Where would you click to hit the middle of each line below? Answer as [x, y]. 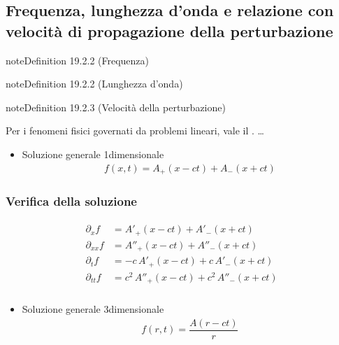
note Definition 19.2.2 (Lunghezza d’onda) [94, 84]
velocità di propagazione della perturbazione [169, 30]
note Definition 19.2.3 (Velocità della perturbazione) [116, 107]
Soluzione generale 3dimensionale [93, 309]
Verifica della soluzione [71, 200]
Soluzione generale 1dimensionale [93, 154]
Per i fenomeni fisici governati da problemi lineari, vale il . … [135, 131]
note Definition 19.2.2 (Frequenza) [78, 60]
